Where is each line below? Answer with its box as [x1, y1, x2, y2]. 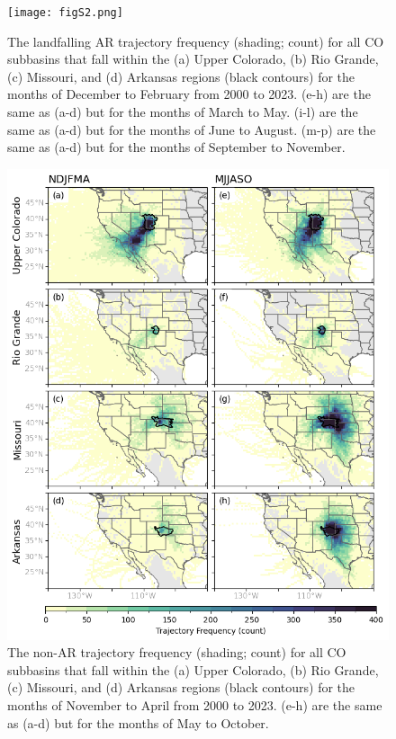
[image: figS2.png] [7, 6, 123, 19]
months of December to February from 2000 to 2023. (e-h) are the [7, 85, 371, 103]
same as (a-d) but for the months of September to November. [7, 138, 346, 156]
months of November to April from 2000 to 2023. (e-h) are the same [7, 695, 382, 714]
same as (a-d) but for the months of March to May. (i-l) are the [7, 102, 358, 121]
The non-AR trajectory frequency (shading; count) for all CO [7, 643, 346, 662]
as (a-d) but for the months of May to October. [7, 713, 269, 732]
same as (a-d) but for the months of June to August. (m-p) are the [7, 120, 376, 138]
